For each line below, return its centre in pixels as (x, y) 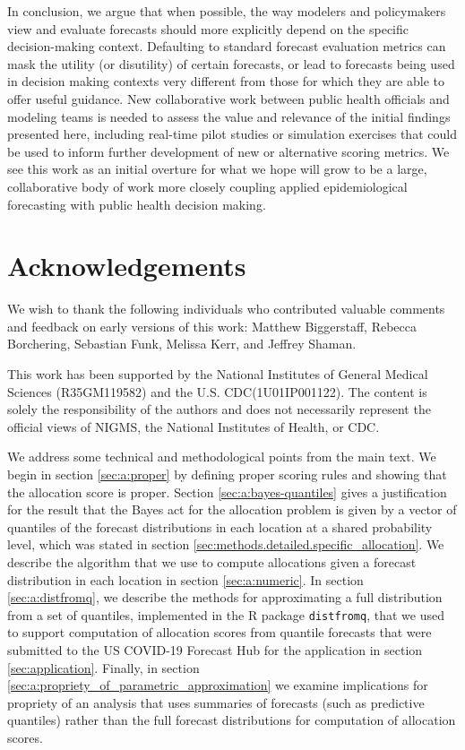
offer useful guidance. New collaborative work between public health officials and (228, 98)
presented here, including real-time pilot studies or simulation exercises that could (232, 134)
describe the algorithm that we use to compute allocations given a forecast (212, 561)
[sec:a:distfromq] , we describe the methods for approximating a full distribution (225, 597)
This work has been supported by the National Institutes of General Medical (218, 374)
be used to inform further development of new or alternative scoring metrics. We (228, 151)
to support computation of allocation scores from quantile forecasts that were (220, 632)
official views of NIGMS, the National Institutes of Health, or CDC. (194, 426)
